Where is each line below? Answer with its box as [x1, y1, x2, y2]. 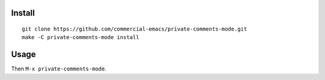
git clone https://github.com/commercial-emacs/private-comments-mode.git [22, 26, 247, 32]
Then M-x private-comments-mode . [11, 65, 107, 72]
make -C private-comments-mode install [22, 34, 140, 41]
